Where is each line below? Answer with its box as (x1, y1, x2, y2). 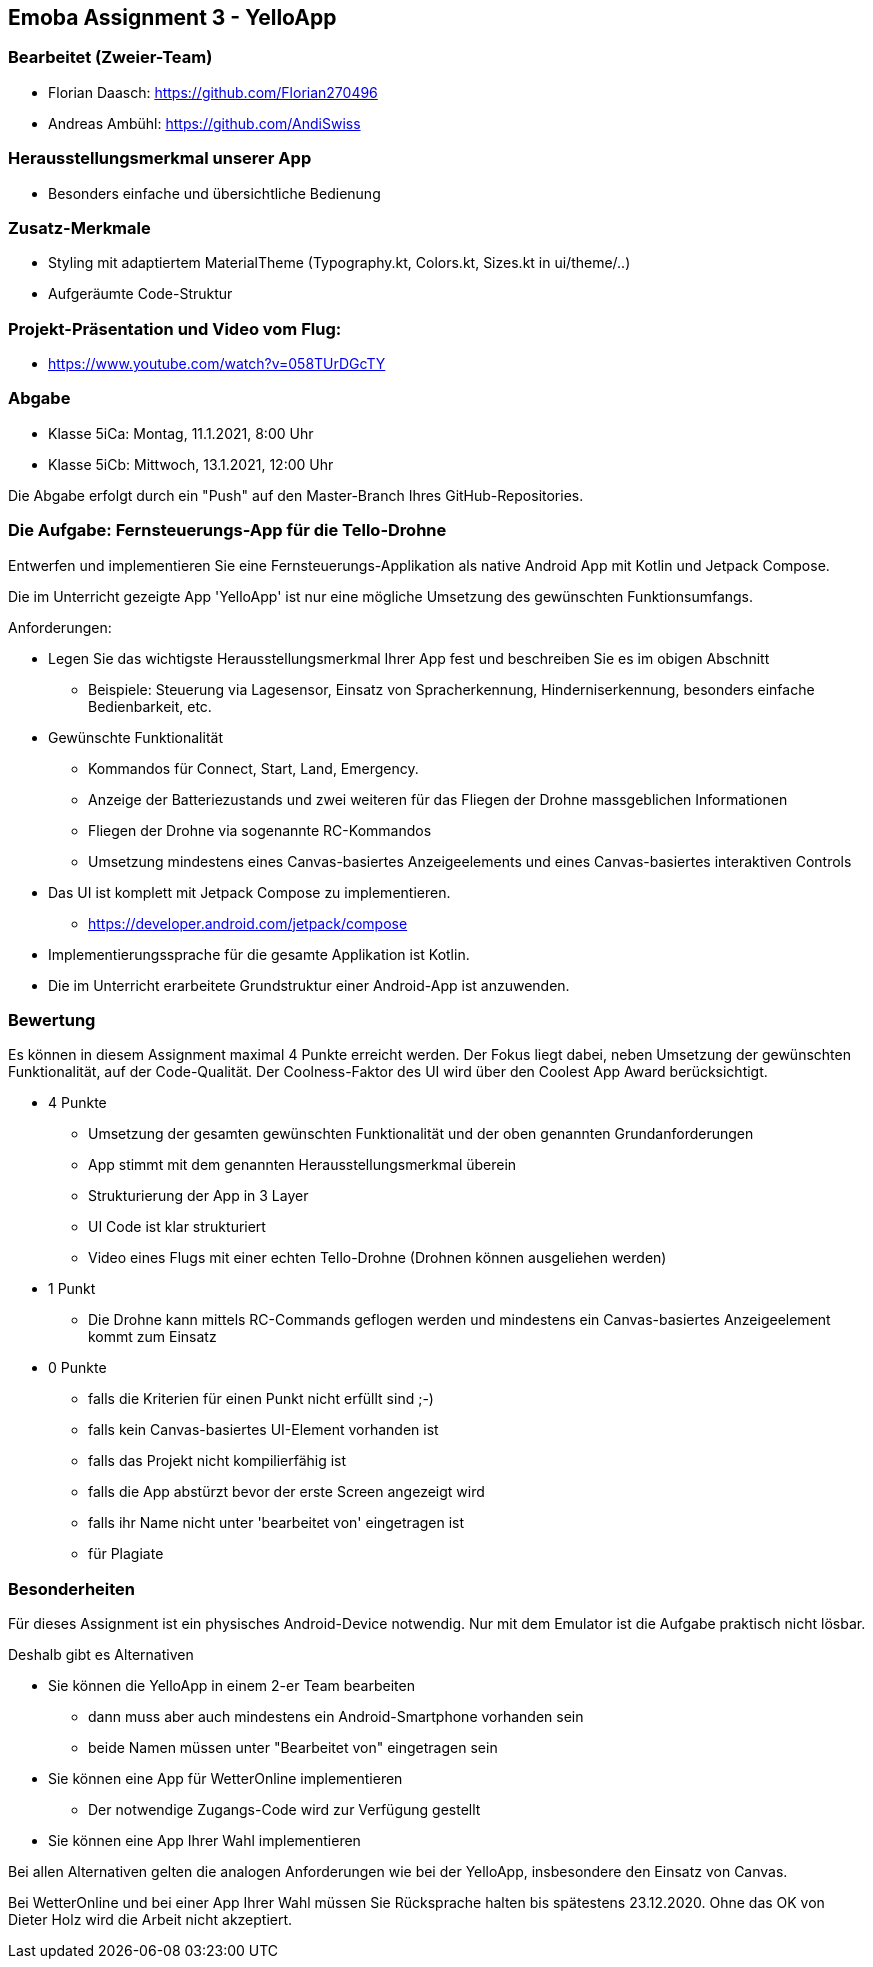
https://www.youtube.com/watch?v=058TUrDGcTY (48, 355, 386, 373)
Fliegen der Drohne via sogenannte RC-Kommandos (88, 821, 432, 839)
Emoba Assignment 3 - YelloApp (8, 5, 337, 30)
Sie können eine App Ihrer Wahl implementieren (48, 1832, 361, 1850)
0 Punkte (48, 1359, 107, 1377)
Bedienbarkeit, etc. (88, 697, 212, 715)
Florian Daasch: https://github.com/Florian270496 (48, 83, 378, 101)
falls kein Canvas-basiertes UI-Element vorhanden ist (88, 1421, 439, 1439)
